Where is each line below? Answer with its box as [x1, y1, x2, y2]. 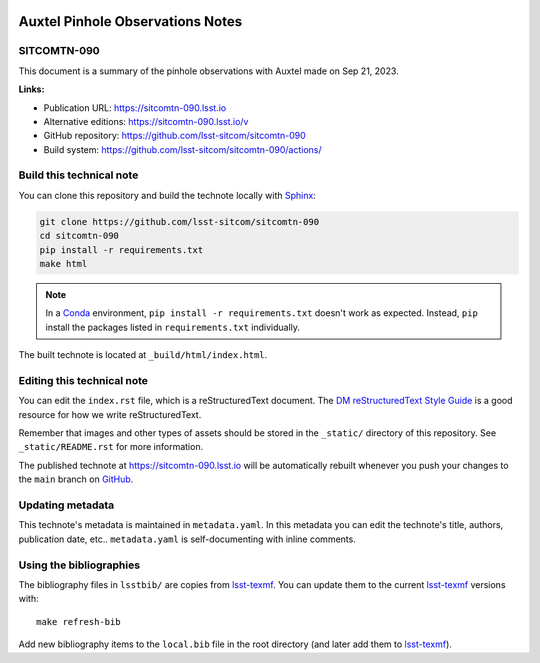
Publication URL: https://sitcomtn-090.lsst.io [43, 101, 227, 114]
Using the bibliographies [18, 558, 140, 572]
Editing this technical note [18, 373, 149, 387]
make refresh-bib [36, 616, 121, 627]
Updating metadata [18, 498, 115, 512]
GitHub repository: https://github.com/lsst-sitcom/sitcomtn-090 [43, 130, 307, 142]
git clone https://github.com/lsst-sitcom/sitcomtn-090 [39, 216, 320, 227]
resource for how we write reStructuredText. [18, 408, 202, 420]
